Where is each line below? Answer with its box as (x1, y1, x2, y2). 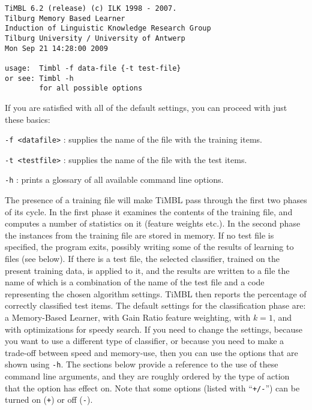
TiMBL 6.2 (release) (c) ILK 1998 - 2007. (5, 4, 177, 13)
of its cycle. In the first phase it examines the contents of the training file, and (5, 205, 293, 218)
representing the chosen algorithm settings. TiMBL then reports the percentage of (5, 287, 307, 300)
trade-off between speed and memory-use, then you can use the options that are (5, 346, 298, 358)
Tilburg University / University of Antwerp (5, 34, 185, 43)
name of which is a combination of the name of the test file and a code (5, 276, 265, 288)
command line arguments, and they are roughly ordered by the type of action (5, 370, 290, 382)
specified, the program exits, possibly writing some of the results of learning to (5, 240, 294, 253)
